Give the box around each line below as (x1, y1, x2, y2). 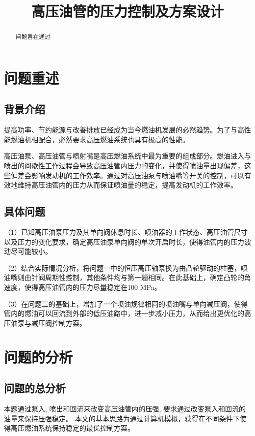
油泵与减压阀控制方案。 (10, 317, 86, 328)
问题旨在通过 (15, 32, 51, 41)
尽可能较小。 (10, 246, 52, 256)
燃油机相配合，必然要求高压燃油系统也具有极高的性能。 (10, 134, 189, 144)
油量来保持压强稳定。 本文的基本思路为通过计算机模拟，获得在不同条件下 (4, 413, 240, 423)
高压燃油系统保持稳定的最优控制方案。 (10, 423, 134, 433)
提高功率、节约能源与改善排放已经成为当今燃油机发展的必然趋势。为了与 (4, 125, 237, 135)
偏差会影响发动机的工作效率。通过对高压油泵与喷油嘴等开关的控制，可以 (10, 170, 244, 180)
